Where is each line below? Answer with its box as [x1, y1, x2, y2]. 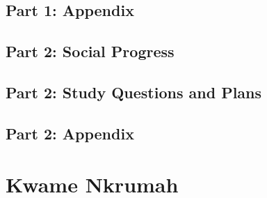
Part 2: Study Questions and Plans [6, 81, 262, 102]
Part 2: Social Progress [6, 40, 175, 62]
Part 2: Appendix [6, 122, 134, 144]
